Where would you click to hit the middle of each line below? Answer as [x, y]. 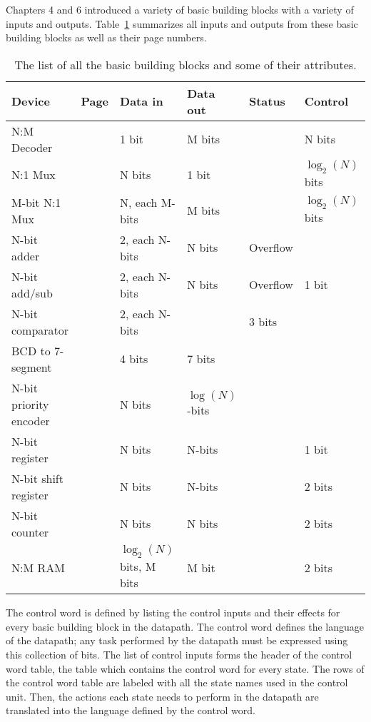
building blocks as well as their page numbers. [106, 37]
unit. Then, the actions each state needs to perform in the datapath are [162, 696]
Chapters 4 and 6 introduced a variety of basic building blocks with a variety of [180, 9]
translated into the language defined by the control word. [131, 710]
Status [267, 101]
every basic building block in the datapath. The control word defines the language [185, 626]
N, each [139, 202]
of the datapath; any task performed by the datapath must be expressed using [177, 640]
